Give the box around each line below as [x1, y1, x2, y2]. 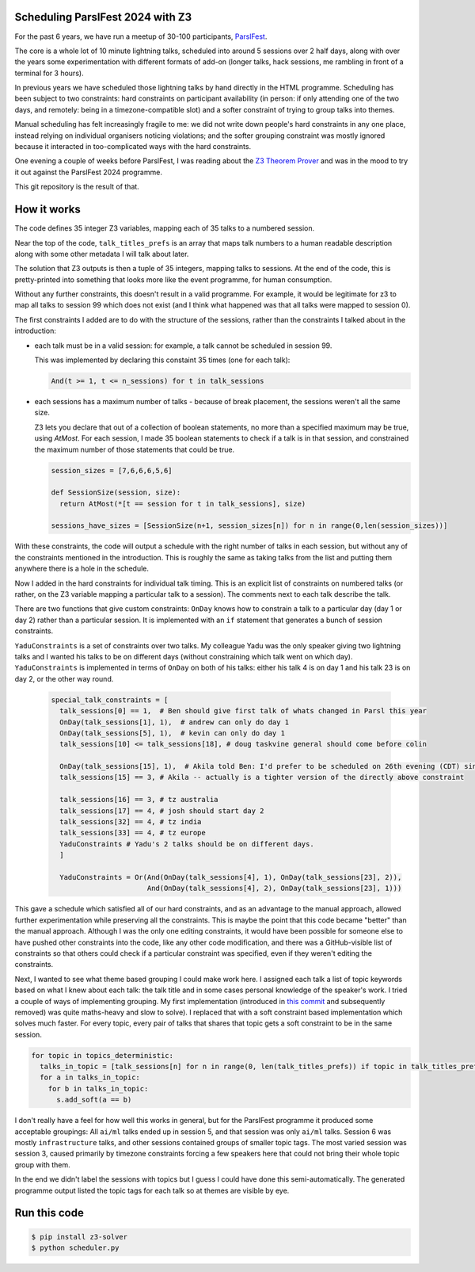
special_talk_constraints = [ [51, 695, 169, 705]
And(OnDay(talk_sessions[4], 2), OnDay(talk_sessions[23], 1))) [146, 884, 402, 893]
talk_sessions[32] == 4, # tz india [59, 817, 202, 827]
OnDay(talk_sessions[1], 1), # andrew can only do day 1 [59, 717, 290, 727]
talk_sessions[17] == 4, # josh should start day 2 [59, 806, 264, 816]
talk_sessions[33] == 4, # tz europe [59, 828, 206, 838]
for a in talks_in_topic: [40, 1073, 140, 1082]
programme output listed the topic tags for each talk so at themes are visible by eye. [14, 1186, 290, 1195]
